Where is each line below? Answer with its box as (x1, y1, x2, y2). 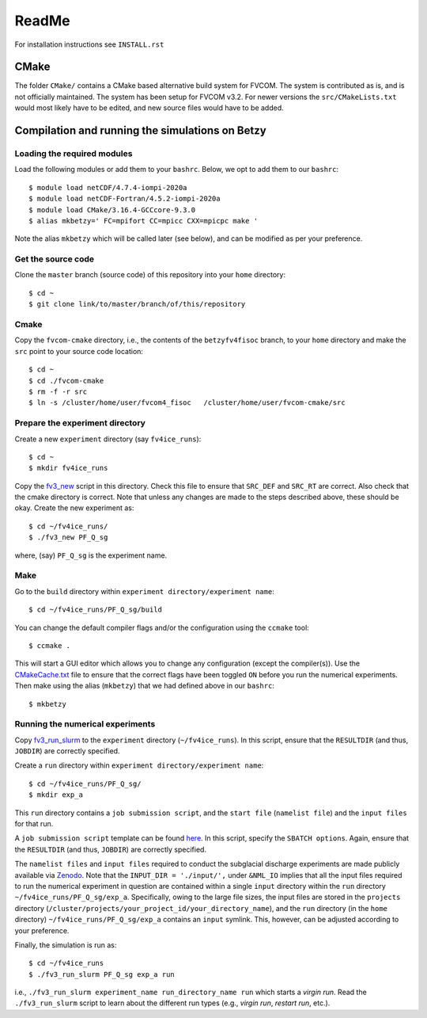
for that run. (14, 818, 54, 828)
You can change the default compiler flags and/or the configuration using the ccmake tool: (14, 623, 310, 632)
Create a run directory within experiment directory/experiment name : (14, 761, 264, 770)
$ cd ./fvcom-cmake (28, 376, 104, 385)
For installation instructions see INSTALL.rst (14, 40, 164, 49)
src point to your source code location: (14, 346, 144, 356)
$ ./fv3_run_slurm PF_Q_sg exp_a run (28, 970, 176, 978)
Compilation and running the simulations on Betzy (14, 124, 266, 138)
